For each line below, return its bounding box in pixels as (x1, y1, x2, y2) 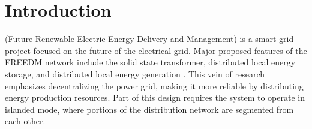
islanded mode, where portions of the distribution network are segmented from (5, 103, 294, 115)
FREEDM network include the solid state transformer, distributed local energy (5, 56, 296, 68)
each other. (5, 115, 46, 127)
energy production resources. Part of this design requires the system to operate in (5, 91, 305, 104)
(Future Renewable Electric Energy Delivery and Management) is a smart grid (5, 32, 294, 45)
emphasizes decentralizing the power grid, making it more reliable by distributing (5, 79, 304, 92)
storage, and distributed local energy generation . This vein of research (5, 67, 265, 80)
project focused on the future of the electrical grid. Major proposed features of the (5, 44, 307, 56)
